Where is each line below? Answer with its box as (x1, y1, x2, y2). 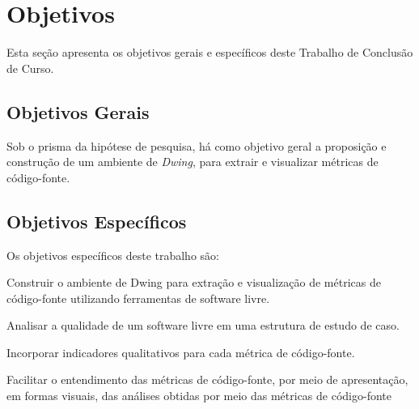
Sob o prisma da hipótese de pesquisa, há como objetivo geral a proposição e (6, 137, 387, 154)
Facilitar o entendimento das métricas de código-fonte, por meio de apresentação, (6, 371, 408, 388)
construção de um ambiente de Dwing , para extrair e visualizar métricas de (6, 153, 379, 170)
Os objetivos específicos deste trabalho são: (6, 246, 219, 263)
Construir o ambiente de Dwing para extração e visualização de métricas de (6, 274, 381, 291)
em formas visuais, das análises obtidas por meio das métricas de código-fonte (6, 387, 391, 404)
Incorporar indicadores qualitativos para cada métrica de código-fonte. (6, 343, 355, 360)
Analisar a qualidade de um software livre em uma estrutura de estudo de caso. (6, 317, 400, 334)
